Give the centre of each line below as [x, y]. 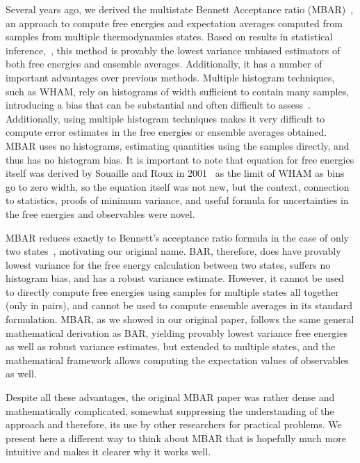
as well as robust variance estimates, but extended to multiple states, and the [171, 346]
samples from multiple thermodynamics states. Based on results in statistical [169, 37]
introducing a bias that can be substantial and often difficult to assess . [158, 105]
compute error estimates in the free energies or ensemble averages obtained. [166, 132]
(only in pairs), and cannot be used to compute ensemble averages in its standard [179, 305]
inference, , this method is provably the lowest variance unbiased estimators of [173, 50]
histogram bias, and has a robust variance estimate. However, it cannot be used [175, 278]
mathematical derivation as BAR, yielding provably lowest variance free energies [177, 332]
